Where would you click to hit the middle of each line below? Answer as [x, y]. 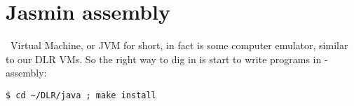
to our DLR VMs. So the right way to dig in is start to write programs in [164, 59]
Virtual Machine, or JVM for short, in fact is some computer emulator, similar [179, 45]
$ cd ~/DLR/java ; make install [81, 95]
